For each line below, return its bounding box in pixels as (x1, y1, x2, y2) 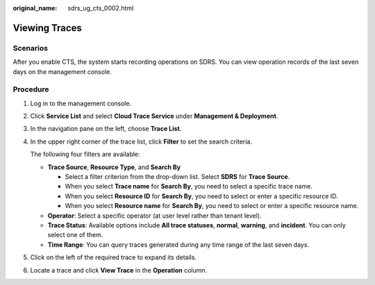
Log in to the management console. (30, 99, 132, 107)
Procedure (12, 85, 49, 94)
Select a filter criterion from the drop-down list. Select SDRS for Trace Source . (65, 173, 290, 181)
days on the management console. (12, 67, 112, 76)
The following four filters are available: (30, 150, 140, 159)
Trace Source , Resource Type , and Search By (47, 163, 181, 171)
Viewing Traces (12, 21, 83, 34)
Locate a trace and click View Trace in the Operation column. (30, 266, 208, 274)
